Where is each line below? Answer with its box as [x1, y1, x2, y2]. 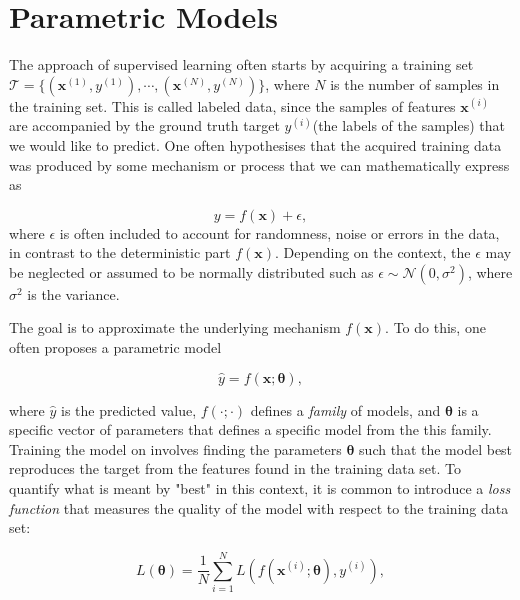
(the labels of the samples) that [312, 115, 506, 136]
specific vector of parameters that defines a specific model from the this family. [9, 419, 492, 440]
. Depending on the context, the [275, 242, 471, 263]
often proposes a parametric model [9, 337, 222, 358]
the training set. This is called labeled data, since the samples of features [9, 95, 456, 116]
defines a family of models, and [250, 399, 441, 420]
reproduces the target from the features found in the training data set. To [9, 458, 461, 479]
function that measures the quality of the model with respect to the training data [9, 497, 509, 518]
